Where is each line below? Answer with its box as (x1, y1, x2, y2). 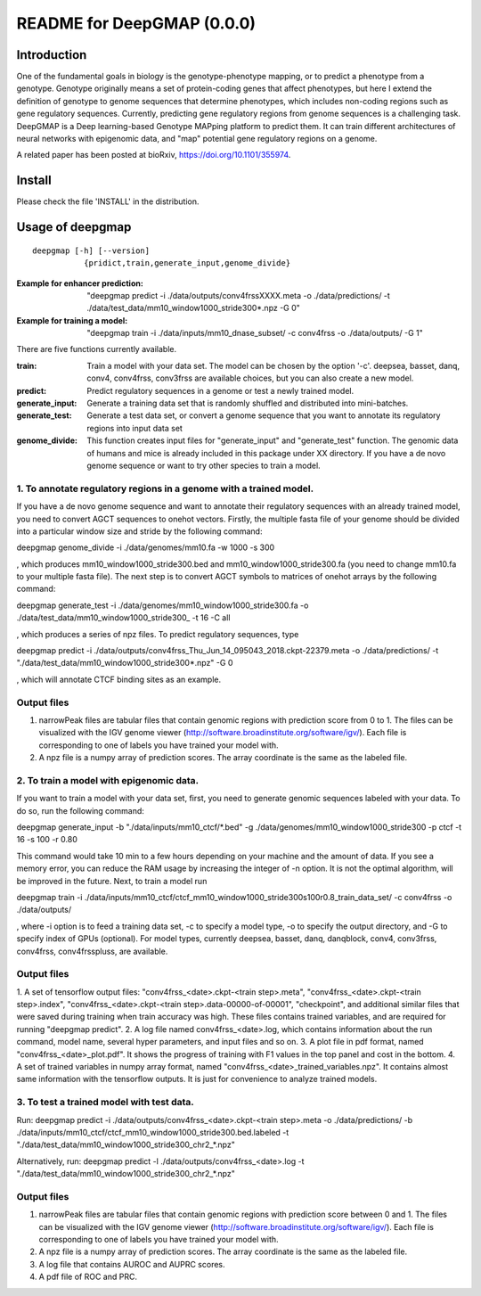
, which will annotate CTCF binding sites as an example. (16, 674, 222, 685)
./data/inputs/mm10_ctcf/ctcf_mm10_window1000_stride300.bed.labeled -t (16, 1127, 289, 1137)
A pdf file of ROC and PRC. (38, 1271, 138, 1283)
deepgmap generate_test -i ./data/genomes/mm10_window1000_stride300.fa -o (16, 600, 309, 611)
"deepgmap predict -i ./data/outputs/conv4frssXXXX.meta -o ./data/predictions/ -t (86, 290, 391, 300)
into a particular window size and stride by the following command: (16, 526, 263, 537)
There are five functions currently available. (16, 344, 177, 355)
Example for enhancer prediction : (16, 277, 144, 289)
